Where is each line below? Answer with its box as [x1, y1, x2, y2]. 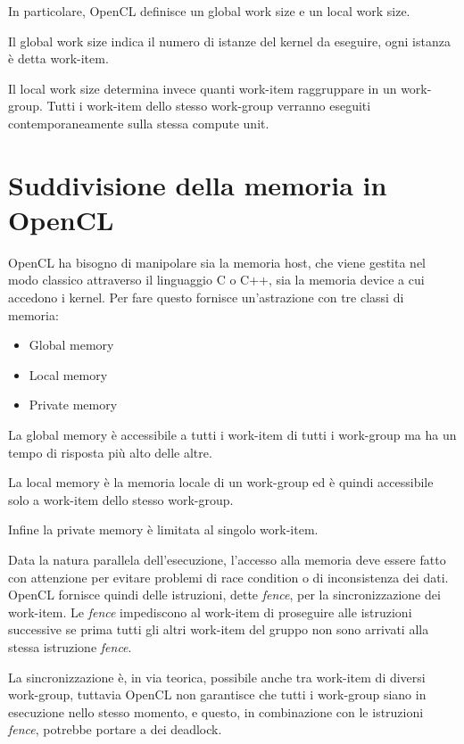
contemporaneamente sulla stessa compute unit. [8, 113, 269, 132]
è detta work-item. [8, 49, 109, 68]
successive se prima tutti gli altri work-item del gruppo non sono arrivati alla [8, 620, 429, 639]
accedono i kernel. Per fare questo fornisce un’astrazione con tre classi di [8, 288, 404, 307]
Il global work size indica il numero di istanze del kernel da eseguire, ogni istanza [8, 31, 451, 50]
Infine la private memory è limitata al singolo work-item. [8, 520, 319, 539]
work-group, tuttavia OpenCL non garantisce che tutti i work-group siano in [8, 685, 427, 704]
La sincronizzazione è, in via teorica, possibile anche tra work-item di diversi [8, 667, 426, 686]
